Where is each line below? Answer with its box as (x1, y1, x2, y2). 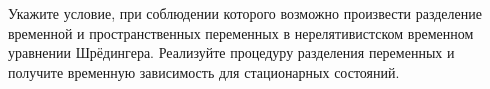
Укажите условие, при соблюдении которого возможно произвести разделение (8, 3, 482, 23)
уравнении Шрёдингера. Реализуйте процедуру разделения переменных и (8, 42, 455, 63)
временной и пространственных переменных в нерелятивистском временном (8, 22, 474, 43)
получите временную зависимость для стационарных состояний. (8, 61, 400, 82)
